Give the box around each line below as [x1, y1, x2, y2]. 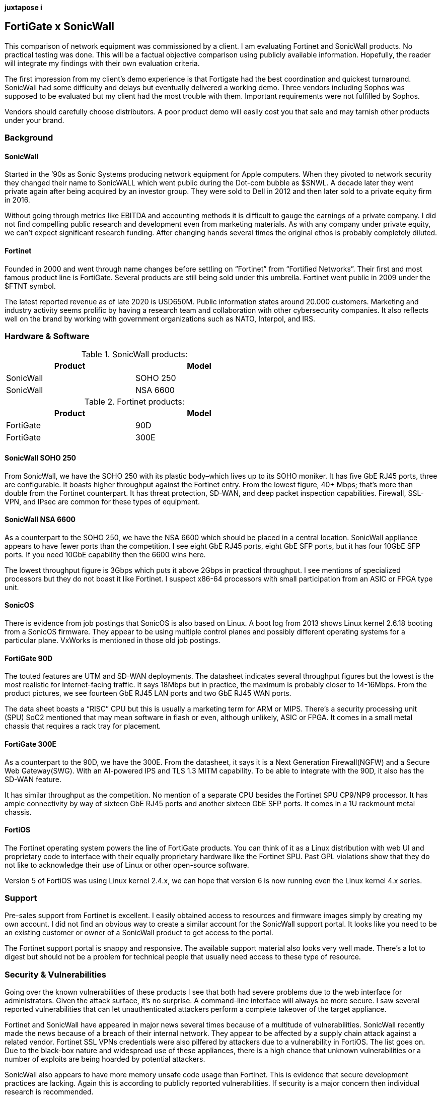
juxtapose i [5, 3, 42, 12]
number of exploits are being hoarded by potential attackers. [5, 1055, 205, 1064]
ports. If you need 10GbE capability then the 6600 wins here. [5, 550, 206, 559]
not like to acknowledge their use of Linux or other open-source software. [5, 860, 249, 869]
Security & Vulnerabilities [5, 969, 107, 980]
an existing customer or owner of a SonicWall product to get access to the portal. [5, 928, 273, 937]
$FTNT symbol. [5, 281, 56, 290]
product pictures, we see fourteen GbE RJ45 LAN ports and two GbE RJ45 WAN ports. [5, 689, 291, 698]
